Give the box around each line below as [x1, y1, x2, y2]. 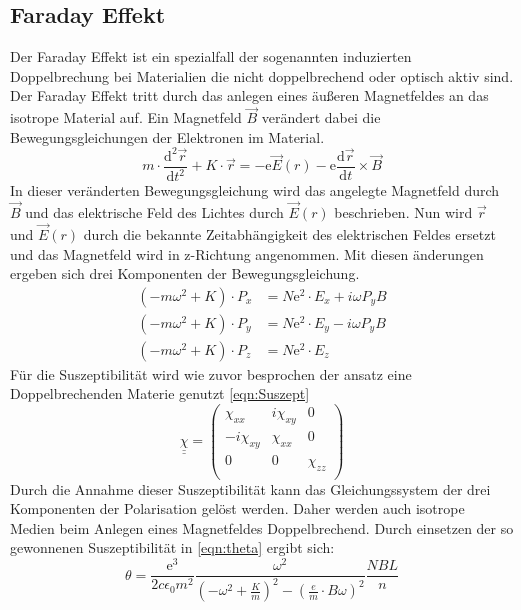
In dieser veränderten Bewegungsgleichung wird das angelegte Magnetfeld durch [10, 180, 500, 201]
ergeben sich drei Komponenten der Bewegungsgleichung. [10, 263, 360, 284]
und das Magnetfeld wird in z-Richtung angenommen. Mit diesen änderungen [10, 243, 484, 264]
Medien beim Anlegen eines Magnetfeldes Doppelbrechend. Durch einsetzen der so [10, 517, 514, 538]
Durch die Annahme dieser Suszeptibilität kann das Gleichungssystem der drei [10, 478, 491, 499]
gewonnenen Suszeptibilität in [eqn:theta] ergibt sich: [10, 537, 335, 558]
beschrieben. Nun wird [334, 202, 473, 223]
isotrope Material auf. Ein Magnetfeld [10, 107, 242, 128]
